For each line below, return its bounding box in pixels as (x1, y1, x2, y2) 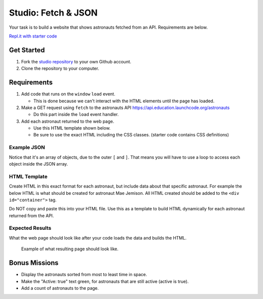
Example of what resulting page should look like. (21, 246, 119, 252)
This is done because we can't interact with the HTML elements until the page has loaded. (33, 98, 215, 104)
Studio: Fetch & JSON (9, 7, 98, 18)
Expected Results (9, 224, 52, 231)
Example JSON (9, 144, 45, 151)
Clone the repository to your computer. (21, 66, 99, 72)
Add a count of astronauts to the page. (21, 285, 99, 291)
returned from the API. (9, 212, 54, 219)
